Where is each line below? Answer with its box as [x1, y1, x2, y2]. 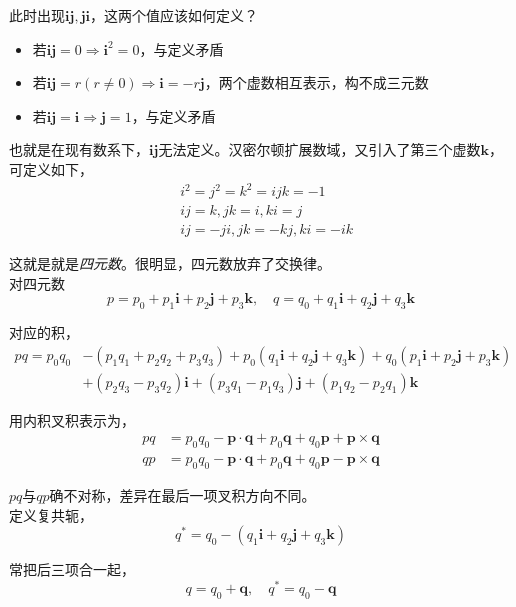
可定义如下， [9, 158, 93, 179]
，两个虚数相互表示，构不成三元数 [204, 72, 429, 93]
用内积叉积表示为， [9, 409, 135, 430]
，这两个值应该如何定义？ [90, 5, 259, 25]
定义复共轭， [9, 504, 93, 525]
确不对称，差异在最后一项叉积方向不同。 [49, 485, 316, 506]
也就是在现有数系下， [9, 139, 149, 160]
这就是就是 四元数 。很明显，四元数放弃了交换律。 [9, 253, 331, 274]
